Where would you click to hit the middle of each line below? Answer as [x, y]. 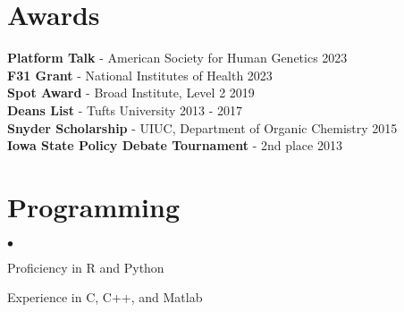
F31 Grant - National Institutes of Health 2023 [140, 75]
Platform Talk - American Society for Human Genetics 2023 [177, 58]
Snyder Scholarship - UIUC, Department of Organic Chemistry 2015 [202, 127]
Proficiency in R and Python [86, 267]
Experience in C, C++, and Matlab [105, 297]
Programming [93, 206]
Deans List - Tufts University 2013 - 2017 [125, 110]
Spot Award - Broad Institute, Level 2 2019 [131, 93]
